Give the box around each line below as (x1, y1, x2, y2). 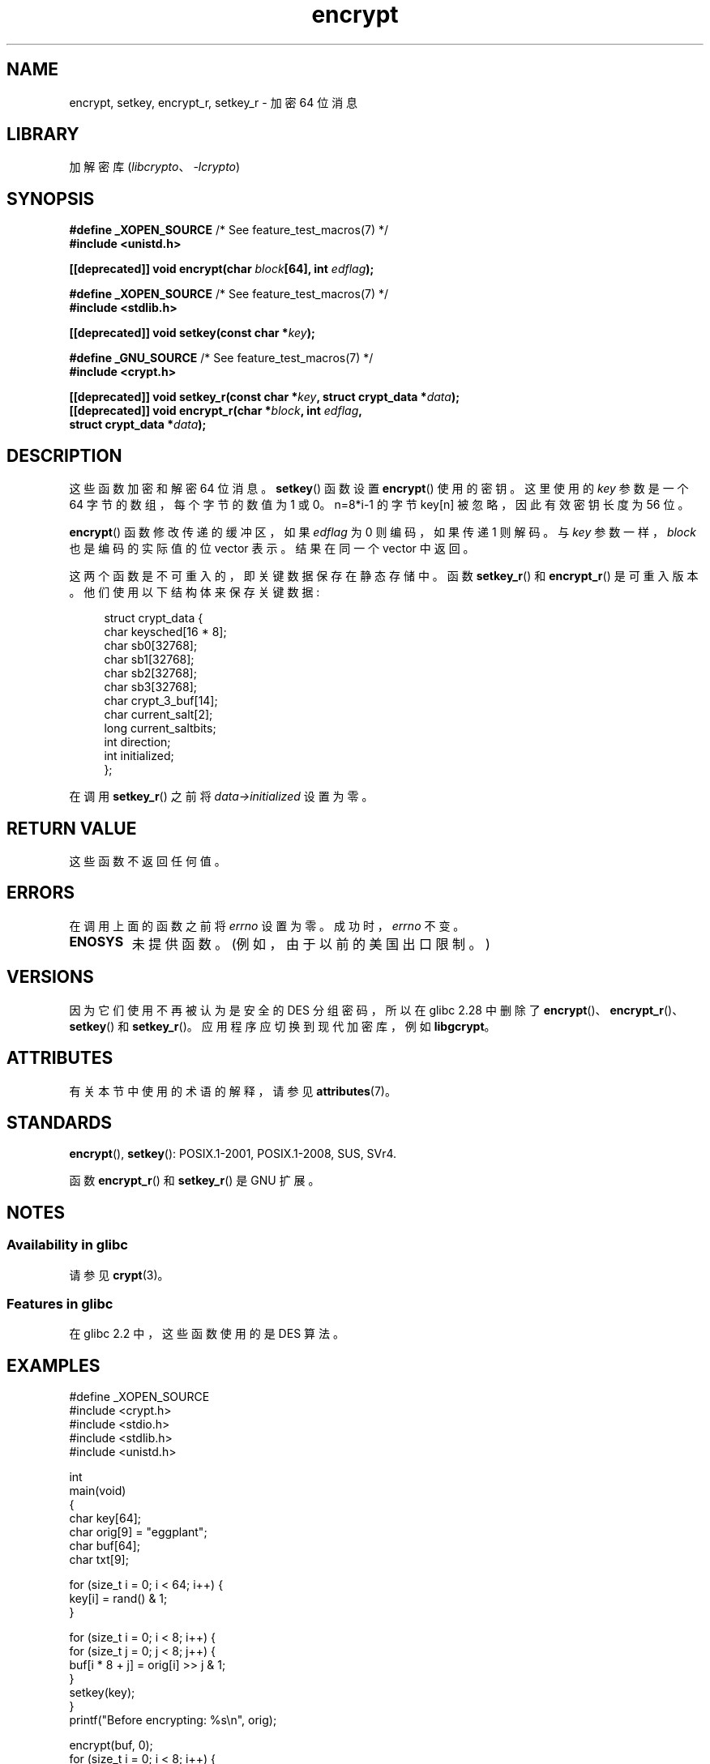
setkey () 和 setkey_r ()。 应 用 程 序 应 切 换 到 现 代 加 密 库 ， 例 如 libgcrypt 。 (69, 1019, 496, 1033)
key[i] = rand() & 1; (69, 1591, 168, 1606)
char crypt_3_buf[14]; (104, 694, 218, 708)
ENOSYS (69, 933, 124, 950)
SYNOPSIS (6, 188, 95, 209)
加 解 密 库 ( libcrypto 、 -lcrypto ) (69, 160, 241, 174)
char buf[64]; (69, 1539, 140, 1553)
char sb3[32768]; (104, 680, 198, 694)
